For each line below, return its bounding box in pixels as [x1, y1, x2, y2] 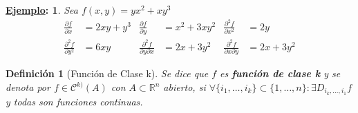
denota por [6, 80, 50, 94]
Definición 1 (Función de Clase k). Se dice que [6, 66, 209, 81]
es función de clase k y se [220, 66, 341, 81]
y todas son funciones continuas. [6, 94, 143, 108]
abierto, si [163, 80, 206, 94]
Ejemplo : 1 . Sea [6, 3, 78, 17]
